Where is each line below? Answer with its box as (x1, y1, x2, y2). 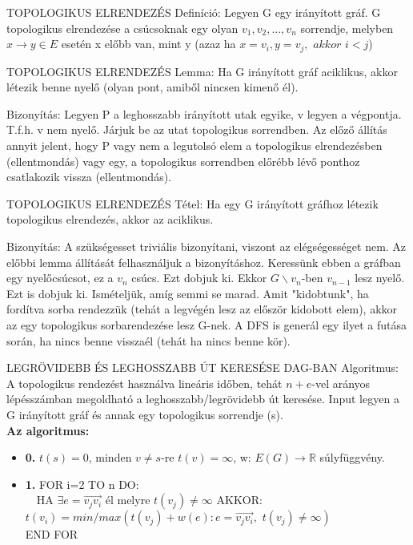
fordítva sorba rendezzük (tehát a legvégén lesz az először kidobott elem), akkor (6, 301, 398, 317)
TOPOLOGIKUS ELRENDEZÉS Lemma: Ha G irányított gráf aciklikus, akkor (6, 63, 398, 79)
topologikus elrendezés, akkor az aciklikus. (6, 211, 214, 228)
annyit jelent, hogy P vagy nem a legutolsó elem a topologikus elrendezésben (6, 137, 383, 154)
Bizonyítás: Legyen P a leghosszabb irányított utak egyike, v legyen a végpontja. (6, 105, 402, 122)
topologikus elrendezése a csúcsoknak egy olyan (6, 19, 239, 36)
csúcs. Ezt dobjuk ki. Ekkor (131, 269, 267, 286)
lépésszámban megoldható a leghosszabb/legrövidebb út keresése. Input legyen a (6, 390, 399, 407)
